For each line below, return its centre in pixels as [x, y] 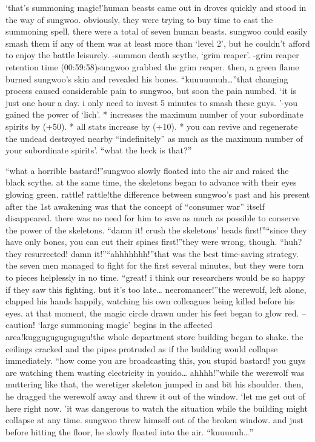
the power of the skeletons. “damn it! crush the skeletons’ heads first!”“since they [156, 229]
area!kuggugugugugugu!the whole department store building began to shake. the [154, 337]
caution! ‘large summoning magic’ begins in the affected [109, 325]
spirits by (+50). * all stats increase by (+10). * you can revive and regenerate [152, 126]
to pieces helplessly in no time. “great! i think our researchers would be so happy [155, 277]
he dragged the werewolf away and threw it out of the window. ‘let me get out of [155, 396]
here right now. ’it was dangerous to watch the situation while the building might [157, 408]
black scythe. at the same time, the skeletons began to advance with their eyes [151, 182]
